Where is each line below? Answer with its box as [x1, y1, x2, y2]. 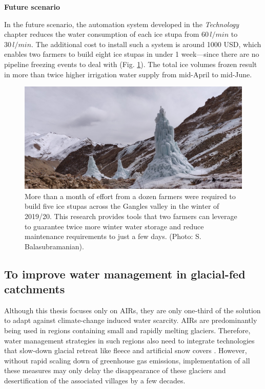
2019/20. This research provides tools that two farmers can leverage [25, 210, 237, 221]
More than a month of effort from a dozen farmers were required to [25, 190, 236, 201]
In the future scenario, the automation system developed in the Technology [4, 18, 239, 29]
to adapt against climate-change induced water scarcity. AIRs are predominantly [4, 315, 257, 326]
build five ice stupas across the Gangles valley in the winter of [25, 201, 219, 211]
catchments [4, 281, 65, 297]
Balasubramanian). [25, 241, 84, 251]
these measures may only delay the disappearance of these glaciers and [4, 365, 226, 376]
